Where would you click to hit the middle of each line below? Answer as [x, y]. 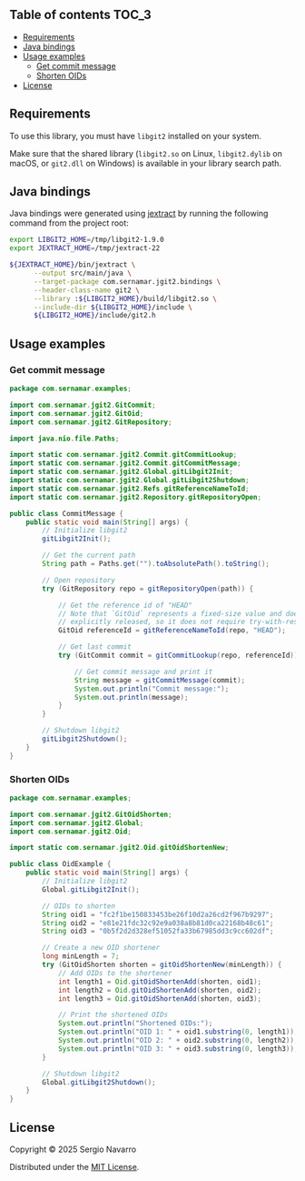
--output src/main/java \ [82, 273]
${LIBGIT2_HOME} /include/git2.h [94, 316]
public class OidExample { [60, 864]
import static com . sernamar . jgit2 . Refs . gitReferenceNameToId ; [129, 489]
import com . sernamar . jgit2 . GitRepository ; [91, 422]
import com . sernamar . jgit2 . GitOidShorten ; [91, 814]
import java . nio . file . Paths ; [64, 439]
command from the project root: [69, 223]
